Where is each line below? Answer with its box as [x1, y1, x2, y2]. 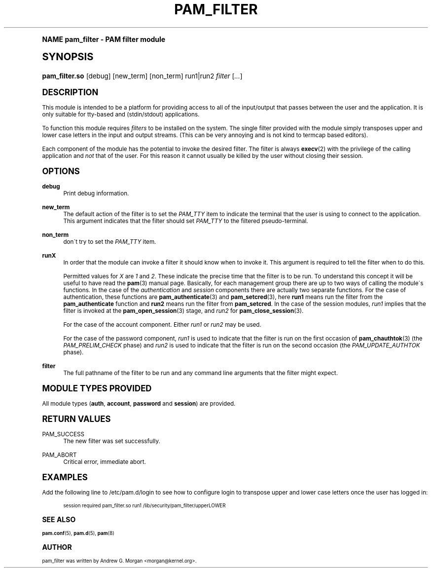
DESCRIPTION [42, 87, 99, 97]
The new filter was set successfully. [63, 437, 160, 445]
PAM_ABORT [42, 451, 77, 458]
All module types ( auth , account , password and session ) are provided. [42, 400, 236, 407]
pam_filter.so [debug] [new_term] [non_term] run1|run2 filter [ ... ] [42, 72, 243, 80]
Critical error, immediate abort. [63, 458, 146, 465]
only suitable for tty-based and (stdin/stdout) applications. [42, 111, 200, 118]
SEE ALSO [42, 515, 76, 524]
